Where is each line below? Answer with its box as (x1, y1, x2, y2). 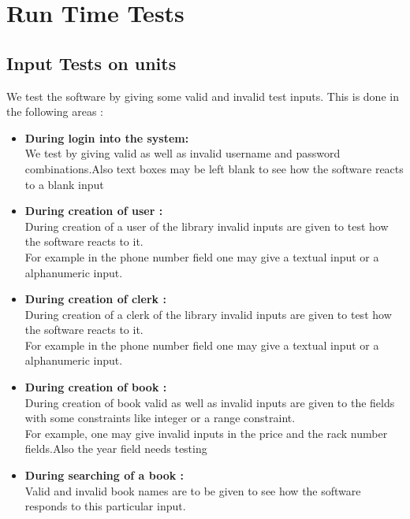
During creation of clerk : (24, 291, 166, 307)
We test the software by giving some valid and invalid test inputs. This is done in (6, 87, 399, 104)
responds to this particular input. (24, 498, 186, 514)
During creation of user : (24, 202, 163, 219)
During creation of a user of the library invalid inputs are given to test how (24, 217, 389, 234)
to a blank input (24, 176, 104, 192)
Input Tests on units (6, 50, 177, 75)
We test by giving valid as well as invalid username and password (24, 145, 341, 161)
